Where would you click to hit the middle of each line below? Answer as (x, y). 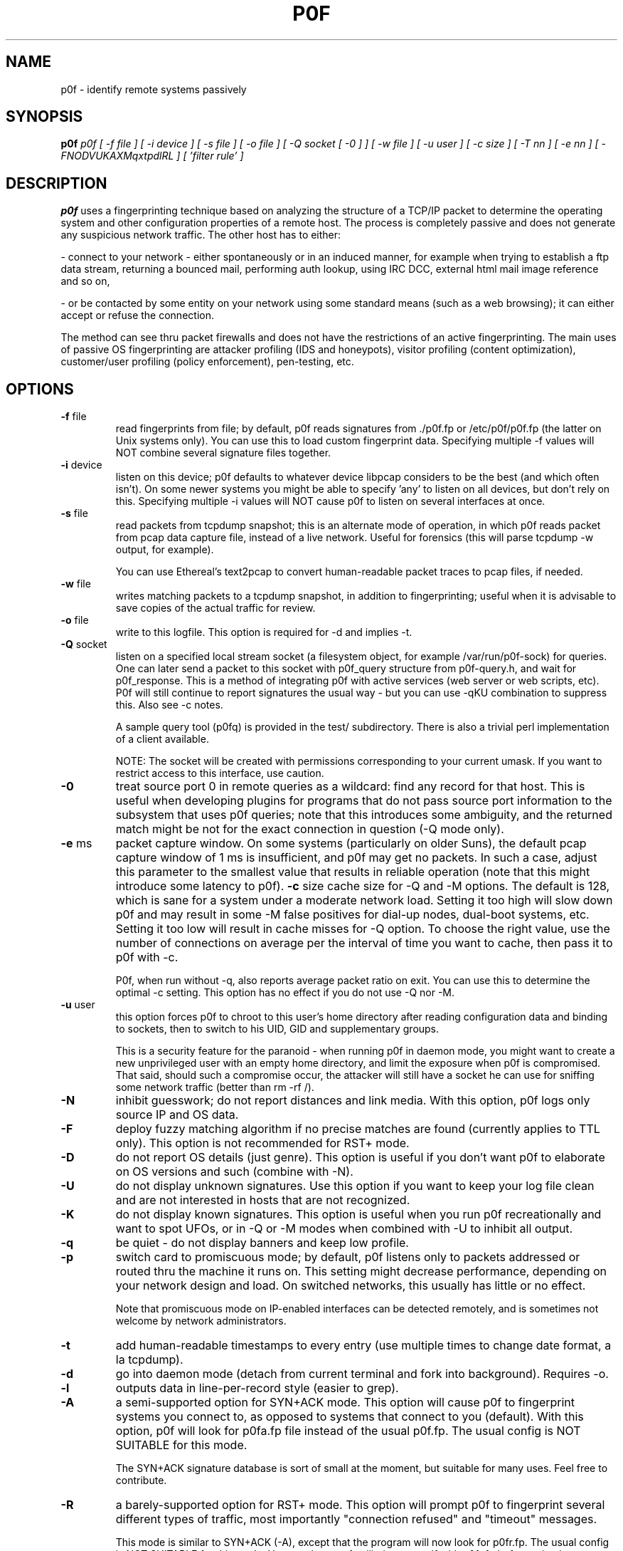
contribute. (141, 1480)
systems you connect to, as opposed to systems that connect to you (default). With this (350, 1417)
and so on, (85, 281)
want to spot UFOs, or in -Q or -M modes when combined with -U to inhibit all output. (344, 1229)
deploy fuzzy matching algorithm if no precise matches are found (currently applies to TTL (358, 1129)
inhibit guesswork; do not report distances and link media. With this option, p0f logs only (353, 1101)
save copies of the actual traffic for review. (215, 608)
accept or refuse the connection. (137, 315)
